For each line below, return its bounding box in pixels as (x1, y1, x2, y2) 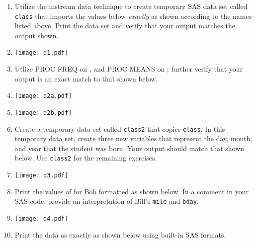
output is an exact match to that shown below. (14, 73, 158, 83)
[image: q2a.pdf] (14, 92, 72, 100)
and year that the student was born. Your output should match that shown (14, 143, 245, 153)
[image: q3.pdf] (14, 172, 69, 179)
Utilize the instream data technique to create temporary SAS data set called (14, 1, 248, 11)
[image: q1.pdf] (14, 49, 69, 57)
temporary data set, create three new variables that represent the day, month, (14, 133, 253, 144)
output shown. (14, 30, 59, 40)
